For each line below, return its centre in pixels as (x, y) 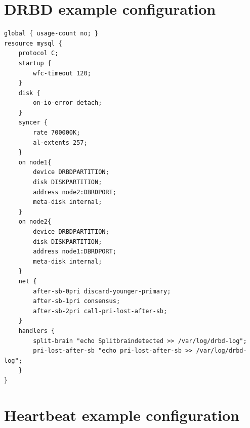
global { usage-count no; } (51, 34)
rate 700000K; (57, 133)
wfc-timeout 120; (62, 73)
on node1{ (35, 162)
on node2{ (35, 222)
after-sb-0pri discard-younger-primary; (102, 291)
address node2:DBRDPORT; (75, 192)
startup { (35, 63)
